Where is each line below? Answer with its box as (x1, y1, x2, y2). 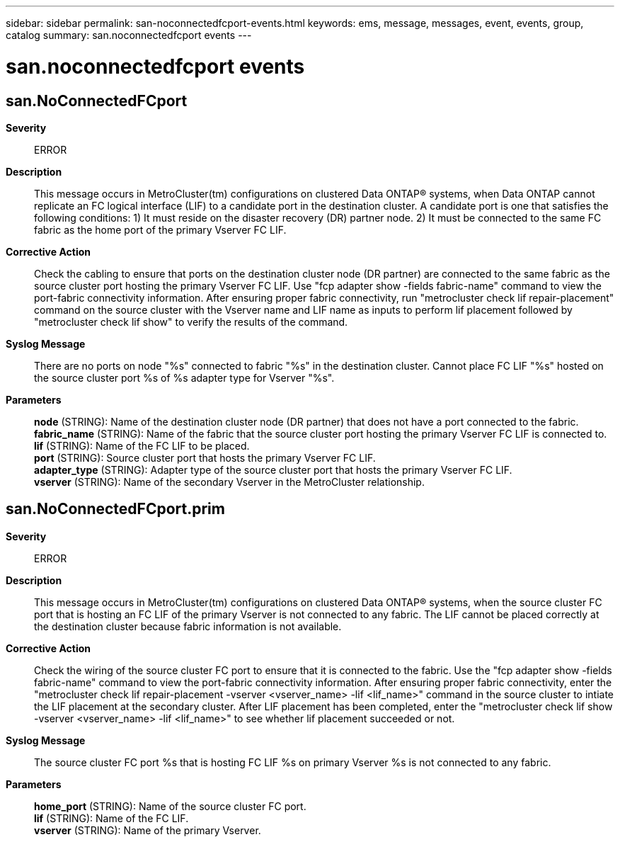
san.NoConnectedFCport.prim (6, 500, 225, 518)
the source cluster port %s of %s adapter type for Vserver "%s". (34, 371, 335, 384)
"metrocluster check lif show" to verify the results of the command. (34, 315, 348, 328)
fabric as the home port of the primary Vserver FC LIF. (34, 223, 287, 236)
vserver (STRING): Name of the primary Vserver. (34, 824, 261, 836)
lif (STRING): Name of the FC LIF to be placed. (34, 439, 250, 452)
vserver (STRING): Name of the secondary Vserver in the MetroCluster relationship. (34, 475, 425, 488)
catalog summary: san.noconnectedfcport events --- (6, 29, 252, 41)
